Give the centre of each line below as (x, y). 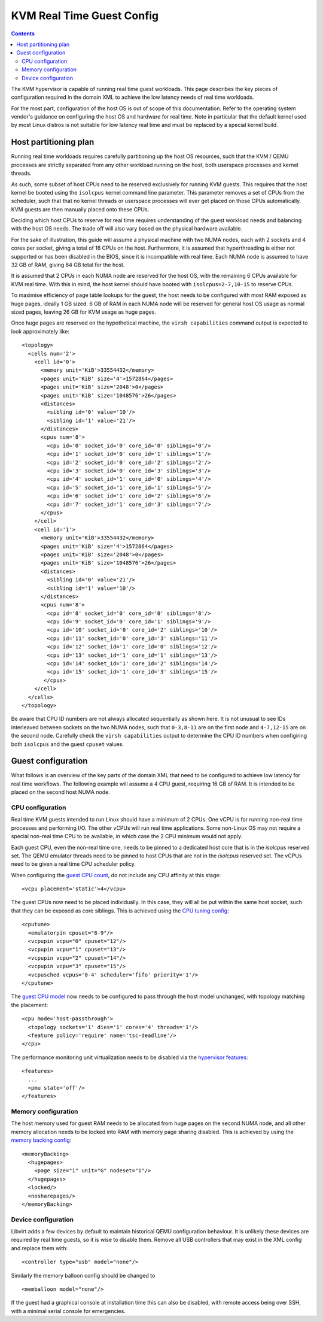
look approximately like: (40, 331)
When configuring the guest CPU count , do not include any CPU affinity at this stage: (116, 875)
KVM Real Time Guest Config (85, 16)
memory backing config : (41, 1140)
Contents (23, 34)
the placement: (30, 1005)
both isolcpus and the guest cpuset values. (68, 744)
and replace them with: (39, 1248)
